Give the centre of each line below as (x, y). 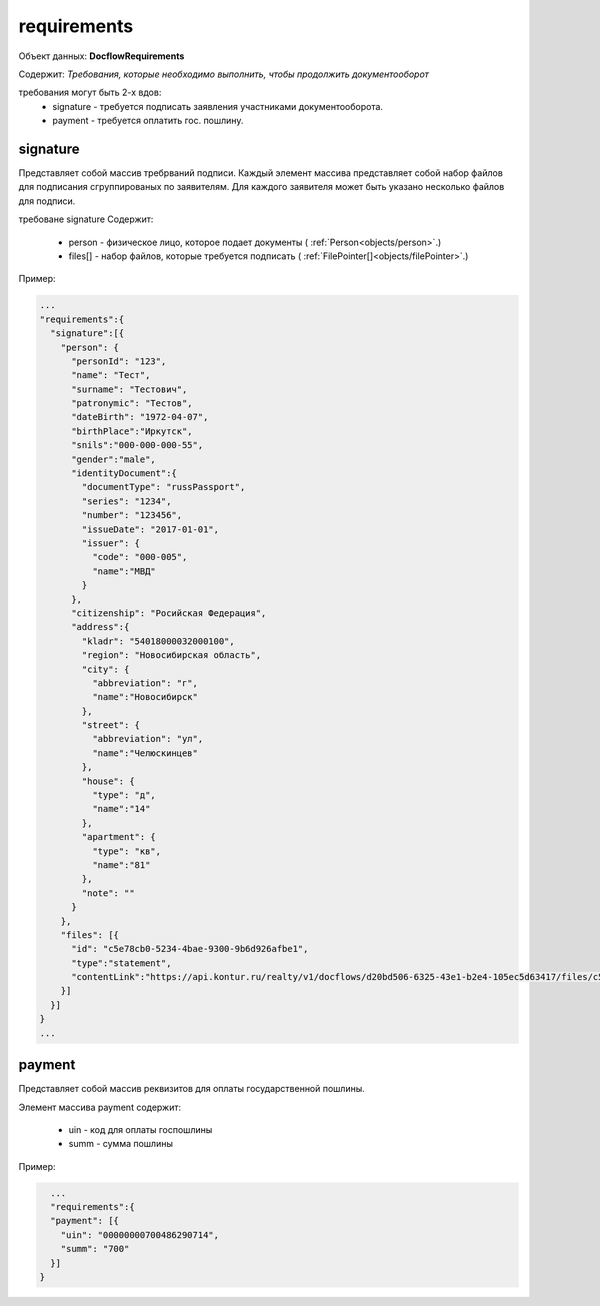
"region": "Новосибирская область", (171, 655)
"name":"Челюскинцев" (145, 753)
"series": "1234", (126, 501)
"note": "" (108, 893)
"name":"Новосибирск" (145, 697)
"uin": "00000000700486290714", (140, 1234)
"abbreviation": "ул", (147, 739)
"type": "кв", (126, 851)
